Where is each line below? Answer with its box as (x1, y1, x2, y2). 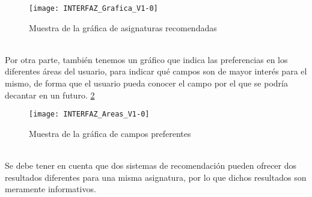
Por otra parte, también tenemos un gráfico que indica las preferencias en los (5, 53, 288, 65)
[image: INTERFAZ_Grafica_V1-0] (29, 4, 158, 13)
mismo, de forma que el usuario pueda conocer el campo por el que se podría (5, 77, 288, 89)
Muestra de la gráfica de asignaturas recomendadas (29, 21, 217, 34)
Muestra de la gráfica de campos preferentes (29, 127, 191, 139)
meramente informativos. (5, 183, 96, 195)
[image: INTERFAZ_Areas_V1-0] (29, 110, 150, 119)
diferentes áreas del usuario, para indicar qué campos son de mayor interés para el (5, 65, 307, 77)
